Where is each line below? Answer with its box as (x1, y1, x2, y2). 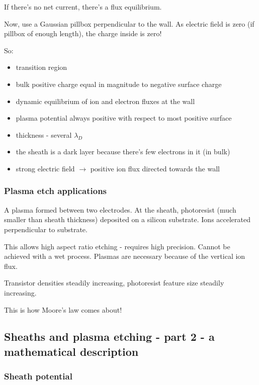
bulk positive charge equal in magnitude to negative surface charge (16, 78, 222, 89)
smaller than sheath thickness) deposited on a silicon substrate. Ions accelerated (4, 214, 250, 225)
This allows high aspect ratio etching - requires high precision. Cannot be (4, 241, 230, 251)
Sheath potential (4, 370, 72, 382)
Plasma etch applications (4, 184, 107, 197)
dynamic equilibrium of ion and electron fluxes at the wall (16, 95, 195, 106)
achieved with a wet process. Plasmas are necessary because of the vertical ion (4, 251, 245, 261)
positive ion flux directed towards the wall (90, 163, 220, 173)
